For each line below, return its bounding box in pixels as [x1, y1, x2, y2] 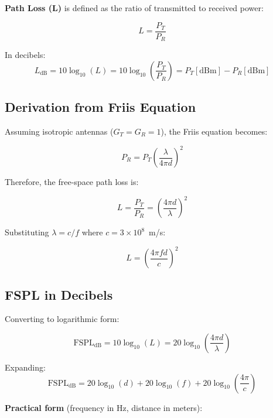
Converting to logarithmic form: [5, 313, 120, 325]
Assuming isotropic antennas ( [5, 125, 114, 137]
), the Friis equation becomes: [161, 125, 268, 137]
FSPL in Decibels [5, 285, 113, 303]
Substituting [5, 226, 49, 238]
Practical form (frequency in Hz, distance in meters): [5, 401, 203, 413]
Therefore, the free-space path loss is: [5, 176, 139, 187]
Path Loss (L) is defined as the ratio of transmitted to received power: [5, 2, 264, 13]
